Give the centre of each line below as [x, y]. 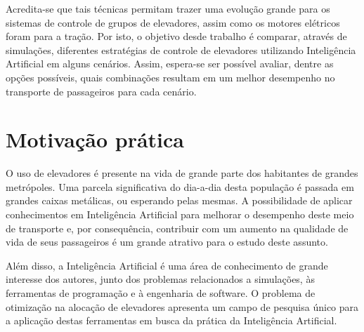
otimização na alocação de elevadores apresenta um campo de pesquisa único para [182, 306]
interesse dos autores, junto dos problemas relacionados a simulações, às [160, 279]
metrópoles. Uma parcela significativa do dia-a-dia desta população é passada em [180, 186]
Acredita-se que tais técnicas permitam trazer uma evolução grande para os [168, 8]
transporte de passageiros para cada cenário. [101, 91]
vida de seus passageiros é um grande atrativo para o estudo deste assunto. [167, 242]
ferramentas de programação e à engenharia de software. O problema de [161, 293]
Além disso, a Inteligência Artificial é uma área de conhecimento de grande [167, 265]
